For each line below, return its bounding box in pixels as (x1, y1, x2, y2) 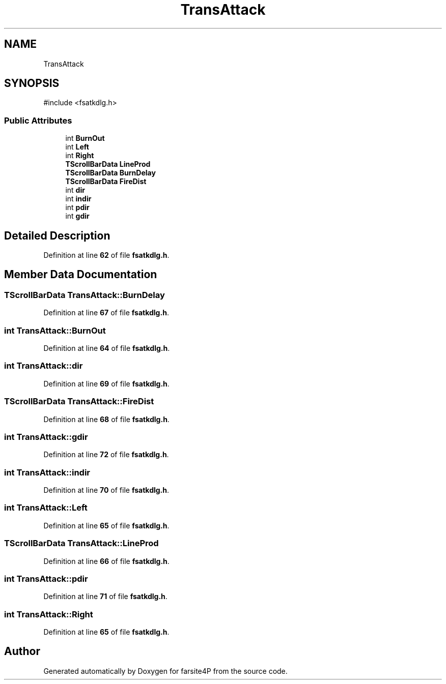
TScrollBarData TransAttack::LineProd (4, 538, 159, 549)
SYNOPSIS (4, 77, 60, 90)
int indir (65, 194, 92, 203)
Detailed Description (4, 229, 110, 242)
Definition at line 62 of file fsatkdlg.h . (43, 251, 170, 260)
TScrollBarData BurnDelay (65, 168, 156, 177)
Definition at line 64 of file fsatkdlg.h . (43, 344, 170, 352)
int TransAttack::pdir (4, 573, 88, 584)
